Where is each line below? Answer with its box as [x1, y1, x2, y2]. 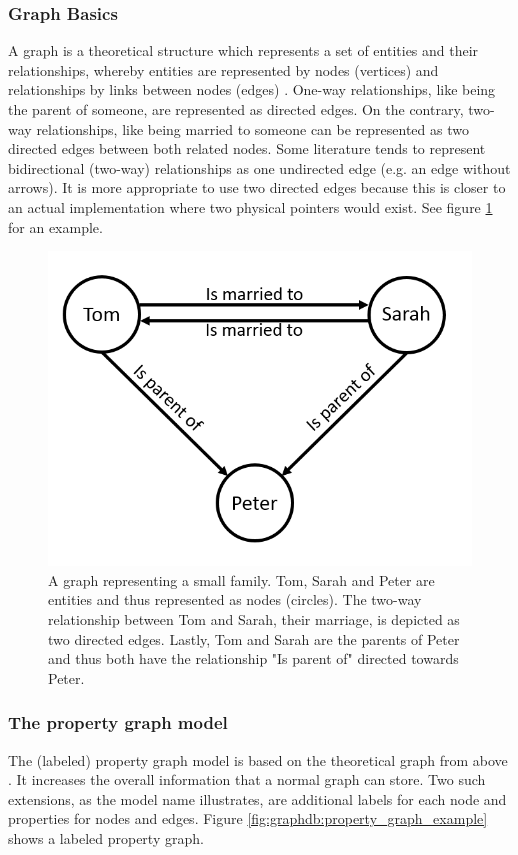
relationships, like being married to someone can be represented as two [36, 118, 469, 139]
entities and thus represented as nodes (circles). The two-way [48, 589, 422, 610]
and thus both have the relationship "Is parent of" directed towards [48, 648, 459, 669]
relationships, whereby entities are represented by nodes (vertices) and [8, 59, 439, 80]
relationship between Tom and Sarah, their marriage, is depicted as [48, 608, 460, 629]
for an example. [8, 216, 103, 237]
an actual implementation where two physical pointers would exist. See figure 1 [8, 196, 493, 217]
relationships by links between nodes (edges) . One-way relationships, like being [8, 79, 496, 100]
